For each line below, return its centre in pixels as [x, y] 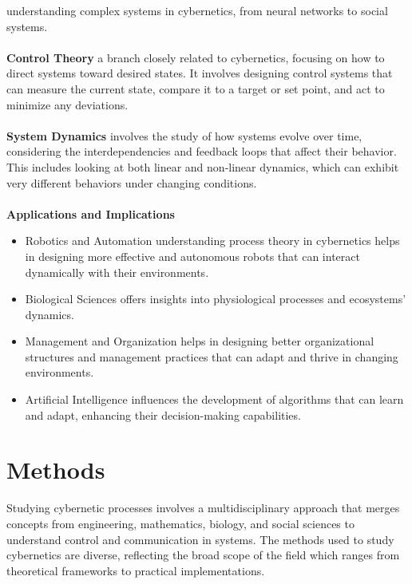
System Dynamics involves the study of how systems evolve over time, [184, 135]
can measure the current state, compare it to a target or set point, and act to [196, 88]
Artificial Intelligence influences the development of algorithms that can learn [214, 399]
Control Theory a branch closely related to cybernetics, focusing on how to [196, 57]
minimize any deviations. [67, 104]
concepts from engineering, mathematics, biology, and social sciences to [180, 523]
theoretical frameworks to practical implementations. [136, 570]
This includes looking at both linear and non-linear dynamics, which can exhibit [203, 166]
